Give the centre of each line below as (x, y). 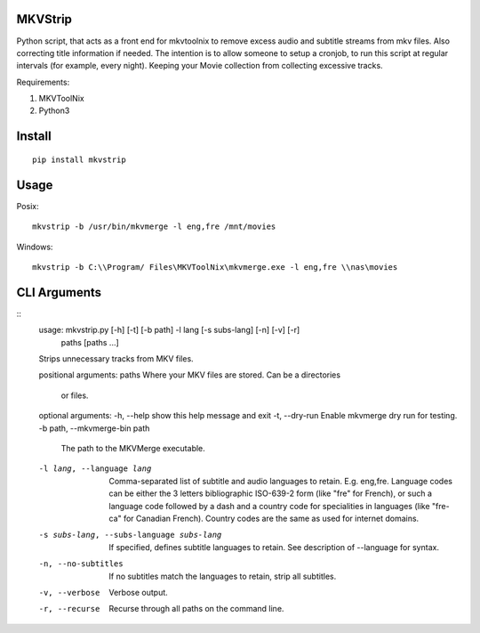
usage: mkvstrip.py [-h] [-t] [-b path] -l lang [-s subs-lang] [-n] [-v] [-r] (169, 330)
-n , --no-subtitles (81, 564)
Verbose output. (138, 592)
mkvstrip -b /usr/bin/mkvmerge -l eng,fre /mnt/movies (154, 227)
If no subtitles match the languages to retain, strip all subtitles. (223, 576)
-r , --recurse (69, 609)
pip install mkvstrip (79, 159)
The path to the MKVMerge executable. (133, 448)
